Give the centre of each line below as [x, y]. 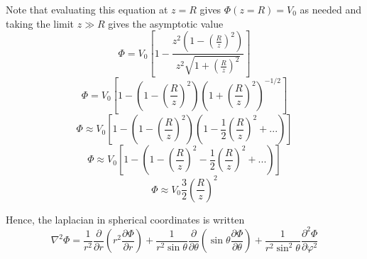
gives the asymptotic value [166, 23]
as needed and [331, 9]
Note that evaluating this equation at [87, 9]
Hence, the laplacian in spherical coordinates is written [125, 219]
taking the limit [40, 23]
